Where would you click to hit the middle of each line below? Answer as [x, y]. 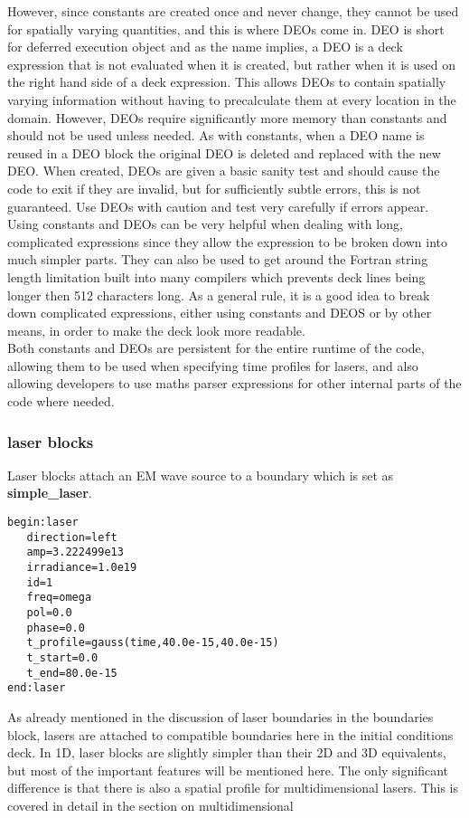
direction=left [72, 537]
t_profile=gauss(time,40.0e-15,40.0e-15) [153, 643]
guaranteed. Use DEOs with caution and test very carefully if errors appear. [218, 206]
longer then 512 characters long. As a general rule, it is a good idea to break [219, 295]
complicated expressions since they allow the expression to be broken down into [228, 241]
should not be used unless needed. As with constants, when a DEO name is [216, 135]
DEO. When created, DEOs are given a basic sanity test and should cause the [224, 171]
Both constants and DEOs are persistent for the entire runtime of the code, [216, 348]
